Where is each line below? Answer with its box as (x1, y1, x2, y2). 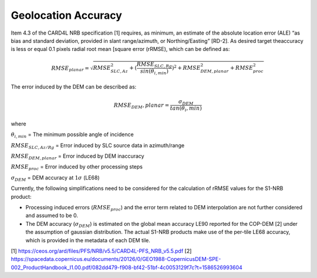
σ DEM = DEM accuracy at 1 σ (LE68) (11, 174, 100, 182)
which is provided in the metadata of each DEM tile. (25, 236, 151, 243)
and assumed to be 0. (25, 212, 79, 219)
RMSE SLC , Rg (136, 61, 173, 69)
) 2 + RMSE (171, 63, 201, 72)
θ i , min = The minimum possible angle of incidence (11, 131, 134, 140)
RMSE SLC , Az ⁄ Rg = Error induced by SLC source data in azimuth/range (11, 141, 185, 150)
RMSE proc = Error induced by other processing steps (11, 163, 143, 172)
